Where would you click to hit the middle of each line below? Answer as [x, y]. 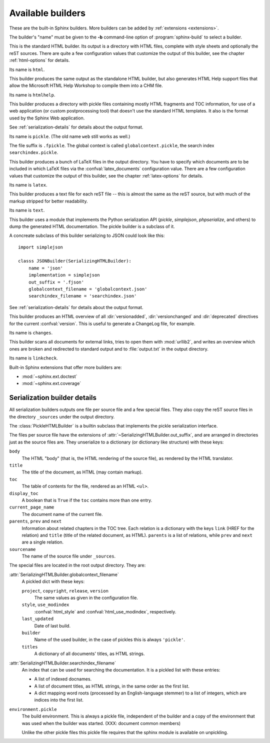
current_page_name [32, 507]
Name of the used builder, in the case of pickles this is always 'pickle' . [109, 639]
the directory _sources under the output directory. [62, 416]
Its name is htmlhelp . [32, 94]
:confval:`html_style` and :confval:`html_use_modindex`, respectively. [105, 611]
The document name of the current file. [62, 514]
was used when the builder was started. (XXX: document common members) [101, 723]
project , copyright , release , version [65, 590]
